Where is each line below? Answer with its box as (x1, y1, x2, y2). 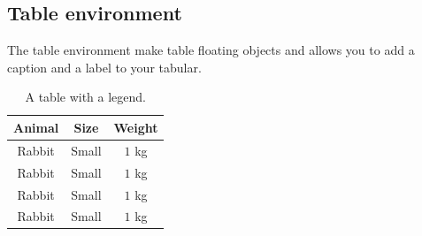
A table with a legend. (25, 88, 146, 106)
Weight (113, 118, 158, 136)
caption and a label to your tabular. (7, 57, 202, 76)
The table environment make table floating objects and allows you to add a (7, 41, 415, 59)
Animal (13, 118, 59, 136)
